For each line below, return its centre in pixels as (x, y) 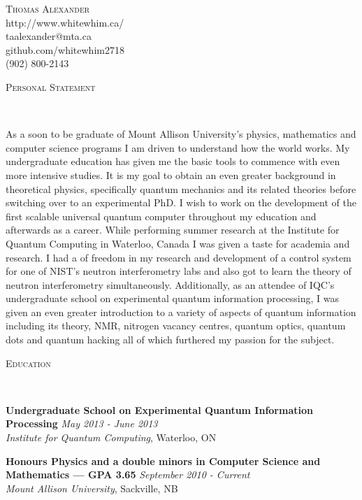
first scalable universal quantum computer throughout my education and (161, 216)
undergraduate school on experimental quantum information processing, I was (172, 298)
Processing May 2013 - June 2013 (82, 423)
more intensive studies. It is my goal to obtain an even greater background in (171, 174)
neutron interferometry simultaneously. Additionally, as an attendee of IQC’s (170, 284)
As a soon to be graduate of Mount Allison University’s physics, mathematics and (181, 134)
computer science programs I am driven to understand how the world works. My (178, 147)
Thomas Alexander (48, 8)
